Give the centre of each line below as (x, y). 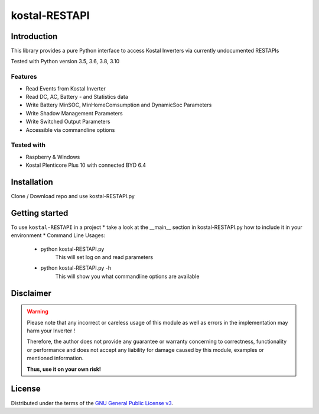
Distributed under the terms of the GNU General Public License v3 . (92, 403)
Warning (38, 312)
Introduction (34, 36)
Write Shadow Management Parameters (74, 113)
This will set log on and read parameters (104, 257)
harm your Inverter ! (51, 331)
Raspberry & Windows (53, 157)
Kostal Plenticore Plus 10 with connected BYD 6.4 (86, 165)
